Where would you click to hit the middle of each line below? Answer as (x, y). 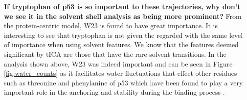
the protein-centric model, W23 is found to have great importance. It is (111, 25)
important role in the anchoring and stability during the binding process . (114, 92)
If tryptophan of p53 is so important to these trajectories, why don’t (122, 6)
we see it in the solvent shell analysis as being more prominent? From (123, 16)
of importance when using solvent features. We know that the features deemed (121, 44)
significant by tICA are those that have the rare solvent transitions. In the (115, 54)
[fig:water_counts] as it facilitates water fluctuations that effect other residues (121, 73)
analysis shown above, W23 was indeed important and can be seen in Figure (118, 63)
